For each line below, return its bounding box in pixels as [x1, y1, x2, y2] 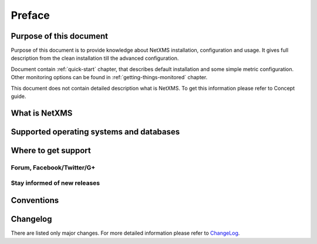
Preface [11, 9, 50, 22]
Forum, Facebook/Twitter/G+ [11, 163, 96, 171]
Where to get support [11, 145, 91, 155]
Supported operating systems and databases [11, 127, 180, 137]
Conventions [11, 195, 59, 205]
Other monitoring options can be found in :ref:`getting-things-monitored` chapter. [11, 74, 208, 81]
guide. [11, 93, 26, 100]
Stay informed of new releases [11, 179, 100, 187]
